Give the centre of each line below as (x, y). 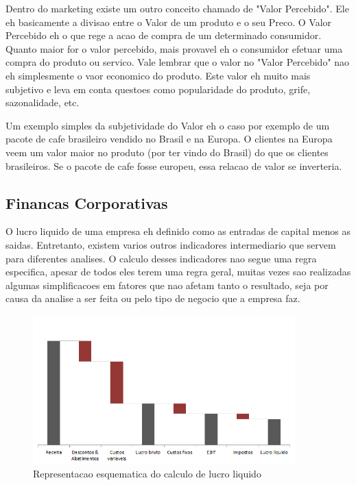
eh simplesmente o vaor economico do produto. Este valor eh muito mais (158, 75)
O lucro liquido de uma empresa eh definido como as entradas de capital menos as (178, 231)
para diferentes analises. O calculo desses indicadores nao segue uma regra (161, 258)
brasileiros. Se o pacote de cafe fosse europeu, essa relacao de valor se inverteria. (174, 165)
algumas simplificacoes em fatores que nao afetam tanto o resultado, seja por (167, 285)
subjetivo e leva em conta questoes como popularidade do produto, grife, (158, 89)
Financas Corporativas (87, 202)
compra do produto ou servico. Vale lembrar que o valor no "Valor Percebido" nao (178, 62)
